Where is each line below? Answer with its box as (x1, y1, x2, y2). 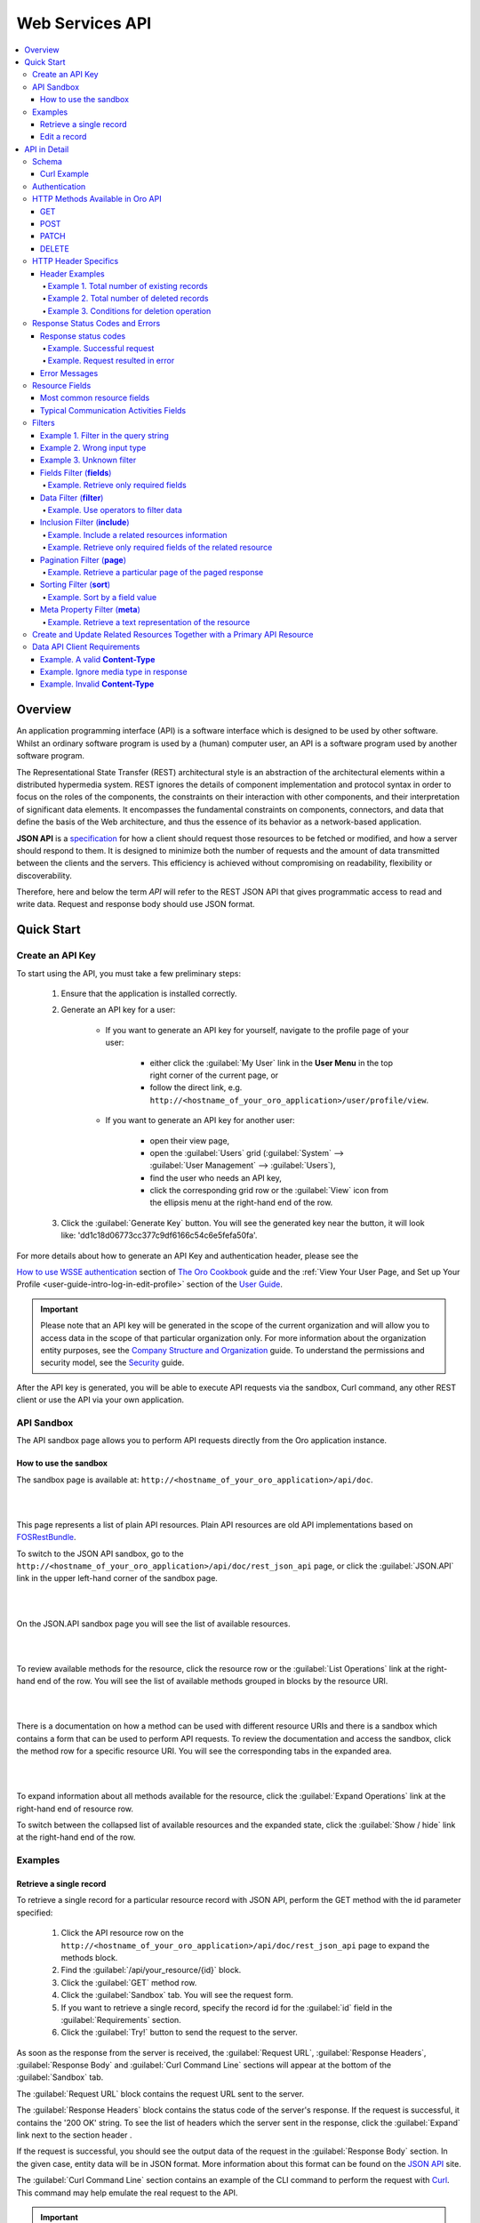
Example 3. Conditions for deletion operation (47, 305, 212, 316)
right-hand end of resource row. (16, 1803, 133, 1814)
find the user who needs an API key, (149, 1172, 282, 1183)
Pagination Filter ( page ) (40, 554, 127, 565)
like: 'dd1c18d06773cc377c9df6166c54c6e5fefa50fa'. (60, 1230, 258, 1240)
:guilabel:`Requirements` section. (60, 2014, 181, 2025)
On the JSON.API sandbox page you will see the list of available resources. (16, 1618, 291, 1629)
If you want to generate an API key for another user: (105, 1115, 295, 1126)
